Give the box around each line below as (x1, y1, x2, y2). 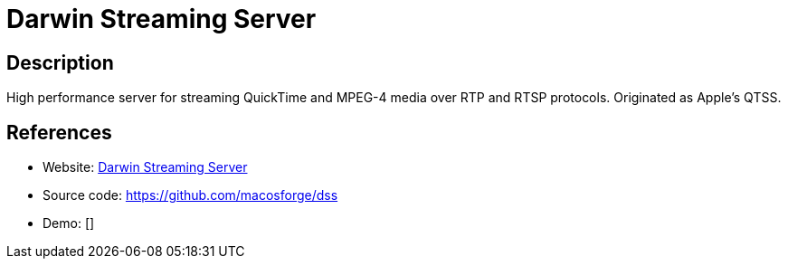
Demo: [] (43, 215, 95, 232)
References (6, 120, 112, 144)
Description (6, 51, 114, 74)
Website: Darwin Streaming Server (43, 159, 248, 176)
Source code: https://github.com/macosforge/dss (43, 187, 338, 204)
